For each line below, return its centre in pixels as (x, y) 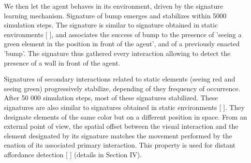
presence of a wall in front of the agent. (62, 62)
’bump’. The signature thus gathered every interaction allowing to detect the (117, 53)
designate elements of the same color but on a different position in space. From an (125, 116)
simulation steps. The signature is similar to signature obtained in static (111, 25)
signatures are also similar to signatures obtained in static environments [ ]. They (124, 107)
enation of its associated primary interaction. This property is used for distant (120, 145)
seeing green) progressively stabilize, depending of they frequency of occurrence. (122, 88)
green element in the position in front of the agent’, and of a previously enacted (122, 44)
